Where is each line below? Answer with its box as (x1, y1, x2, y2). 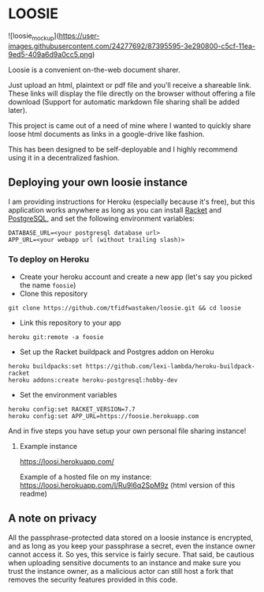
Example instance (19, 441, 78, 451)
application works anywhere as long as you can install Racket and (8, 205, 222, 214)
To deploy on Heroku (8, 254, 89, 265)
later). (8, 105, 28, 115)
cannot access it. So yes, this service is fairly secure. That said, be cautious (8, 549, 255, 559)
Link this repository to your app (19, 318, 121, 327)
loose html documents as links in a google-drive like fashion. (8, 129, 205, 138)
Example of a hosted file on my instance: (19, 472, 152, 481)
